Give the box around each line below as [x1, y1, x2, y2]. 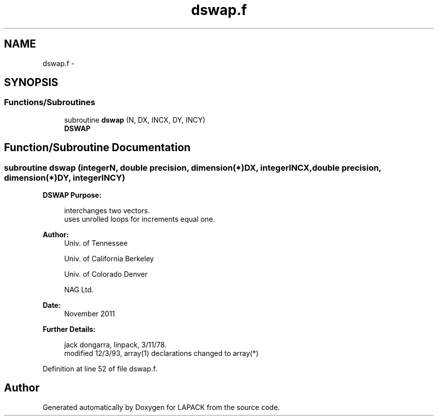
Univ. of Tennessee [64, 239, 128, 248]
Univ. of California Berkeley [64, 254, 154, 263]
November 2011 [64, 309, 115, 318]
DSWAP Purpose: [42, 191, 101, 200]
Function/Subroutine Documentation [4, 141, 191, 154]
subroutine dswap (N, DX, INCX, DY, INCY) [64, 115, 205, 124]
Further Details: [42, 325, 95, 334]
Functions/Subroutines [4, 97, 95, 108]
